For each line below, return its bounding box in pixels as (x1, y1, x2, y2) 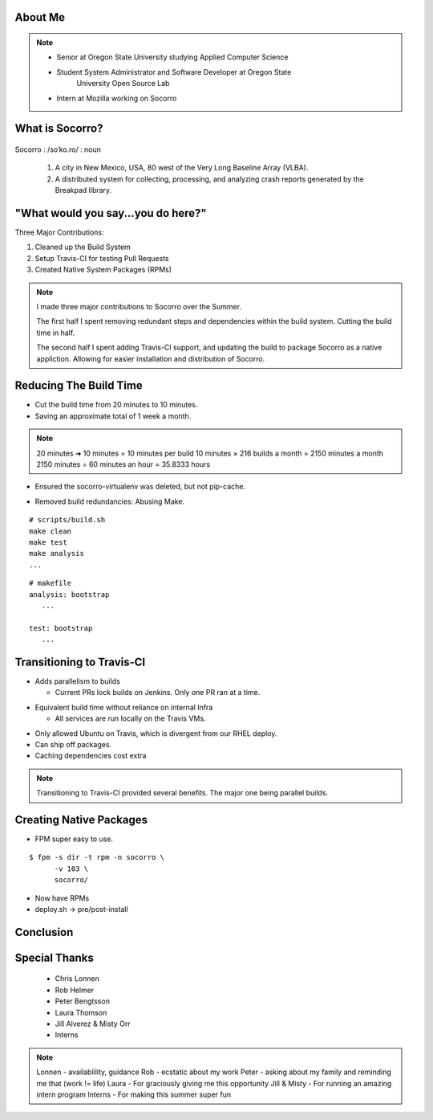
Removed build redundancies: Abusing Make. (34, 497, 184, 506)
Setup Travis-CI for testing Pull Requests (34, 253, 169, 263)
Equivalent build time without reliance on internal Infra (34, 702, 213, 712)
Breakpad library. (55, 186, 112, 195)
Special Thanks (14, 950, 94, 964)
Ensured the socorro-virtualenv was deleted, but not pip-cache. (34, 482, 246, 492)
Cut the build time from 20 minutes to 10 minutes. (34, 400, 198, 410)
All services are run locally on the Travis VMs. (55, 713, 206, 723)
